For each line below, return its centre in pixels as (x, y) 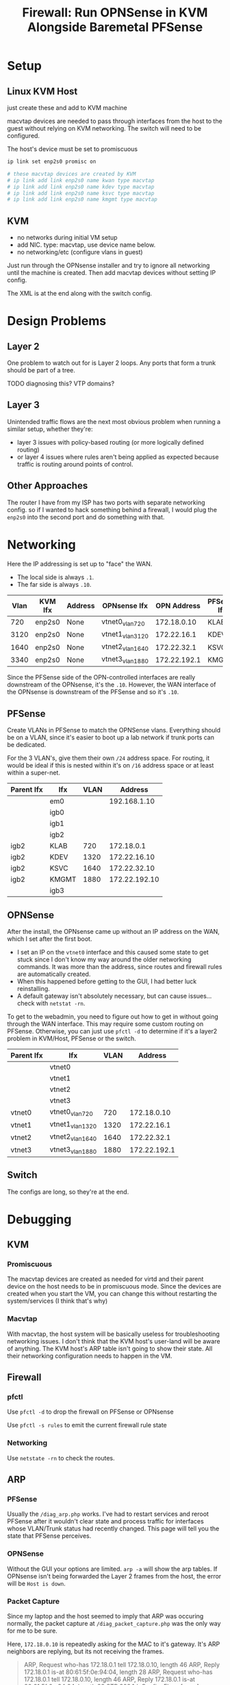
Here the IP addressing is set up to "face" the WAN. (80, 563)
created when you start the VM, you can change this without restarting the (112, 1294)
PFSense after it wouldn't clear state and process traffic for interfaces (105, 1521)
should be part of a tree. (41, 370)
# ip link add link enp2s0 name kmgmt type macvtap (82, 200)
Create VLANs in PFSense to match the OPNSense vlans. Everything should (114, 730)
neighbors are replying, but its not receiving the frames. (86, 1651)
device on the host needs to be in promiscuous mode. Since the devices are (114, 1286)
